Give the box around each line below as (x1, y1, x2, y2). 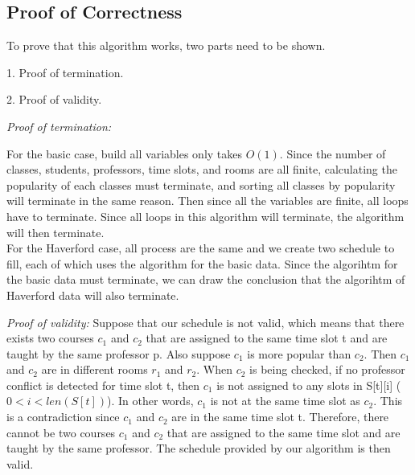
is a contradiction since (6, 408, 120, 425)
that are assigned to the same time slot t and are (146, 330, 388, 346)
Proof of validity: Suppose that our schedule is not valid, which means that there (6, 313, 405, 330)
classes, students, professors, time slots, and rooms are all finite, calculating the (6, 161, 397, 178)
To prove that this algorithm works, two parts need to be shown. (6, 37, 326, 54)
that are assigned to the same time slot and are (166, 424, 401, 440)
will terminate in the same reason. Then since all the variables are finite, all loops (6, 192, 409, 209)
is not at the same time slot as (210, 392, 360, 409)
